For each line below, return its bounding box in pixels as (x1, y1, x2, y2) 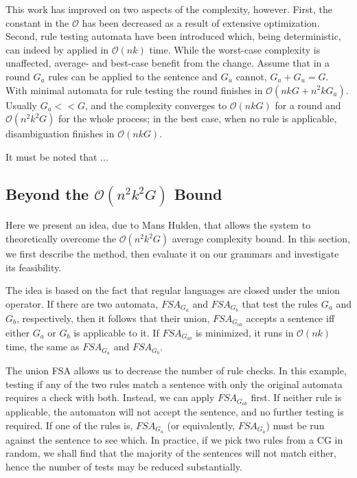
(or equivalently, (167, 418, 235, 432)
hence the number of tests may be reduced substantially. (5, 459, 242, 473)
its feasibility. (5, 260, 62, 274)
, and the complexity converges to (84, 98, 227, 112)
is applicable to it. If (73, 325, 159, 339)
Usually (5, 98, 37, 112)
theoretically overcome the (5, 231, 117, 245)
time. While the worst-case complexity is (149, 42, 321, 56)
